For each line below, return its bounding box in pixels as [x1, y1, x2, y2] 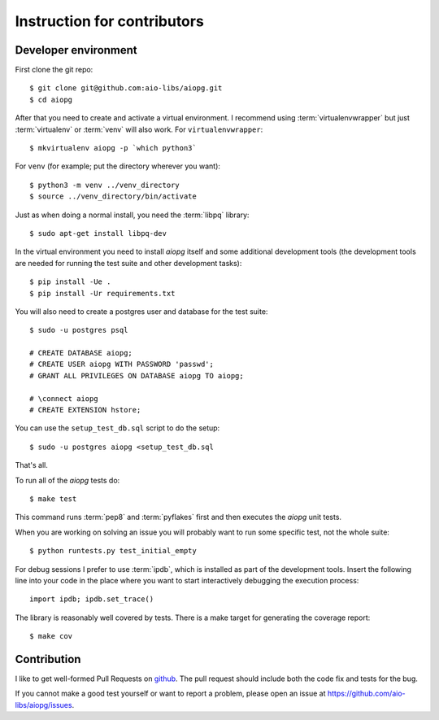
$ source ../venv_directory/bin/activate [29, 192, 197, 201]
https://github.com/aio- [327, 688, 406, 699]
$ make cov [29, 631, 73, 641]
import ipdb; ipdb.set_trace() [29, 595, 154, 604]
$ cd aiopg [29, 94, 73, 104]
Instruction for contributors [15, 12, 205, 30]
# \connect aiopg [29, 394, 98, 403]
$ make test [29, 495, 77, 504]
